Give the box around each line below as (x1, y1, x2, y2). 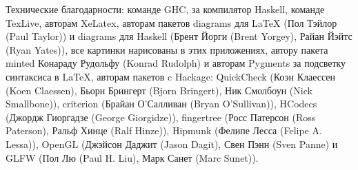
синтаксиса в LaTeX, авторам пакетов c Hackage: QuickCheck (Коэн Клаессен (6, 69, 336, 83)
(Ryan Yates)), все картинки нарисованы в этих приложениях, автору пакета (6, 42, 328, 56)
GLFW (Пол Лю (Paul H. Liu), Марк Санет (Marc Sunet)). (6, 150, 259, 164)
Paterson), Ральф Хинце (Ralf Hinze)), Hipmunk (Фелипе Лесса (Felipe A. (6, 123, 322, 138)
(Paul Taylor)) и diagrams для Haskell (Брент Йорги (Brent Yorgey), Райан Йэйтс (6, 29, 352, 43)
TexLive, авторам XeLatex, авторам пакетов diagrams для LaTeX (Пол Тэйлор (6, 15, 337, 30)
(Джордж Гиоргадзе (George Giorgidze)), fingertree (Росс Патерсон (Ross (6, 109, 316, 124)
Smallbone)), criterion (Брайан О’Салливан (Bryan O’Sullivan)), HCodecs (6, 96, 317, 111)
